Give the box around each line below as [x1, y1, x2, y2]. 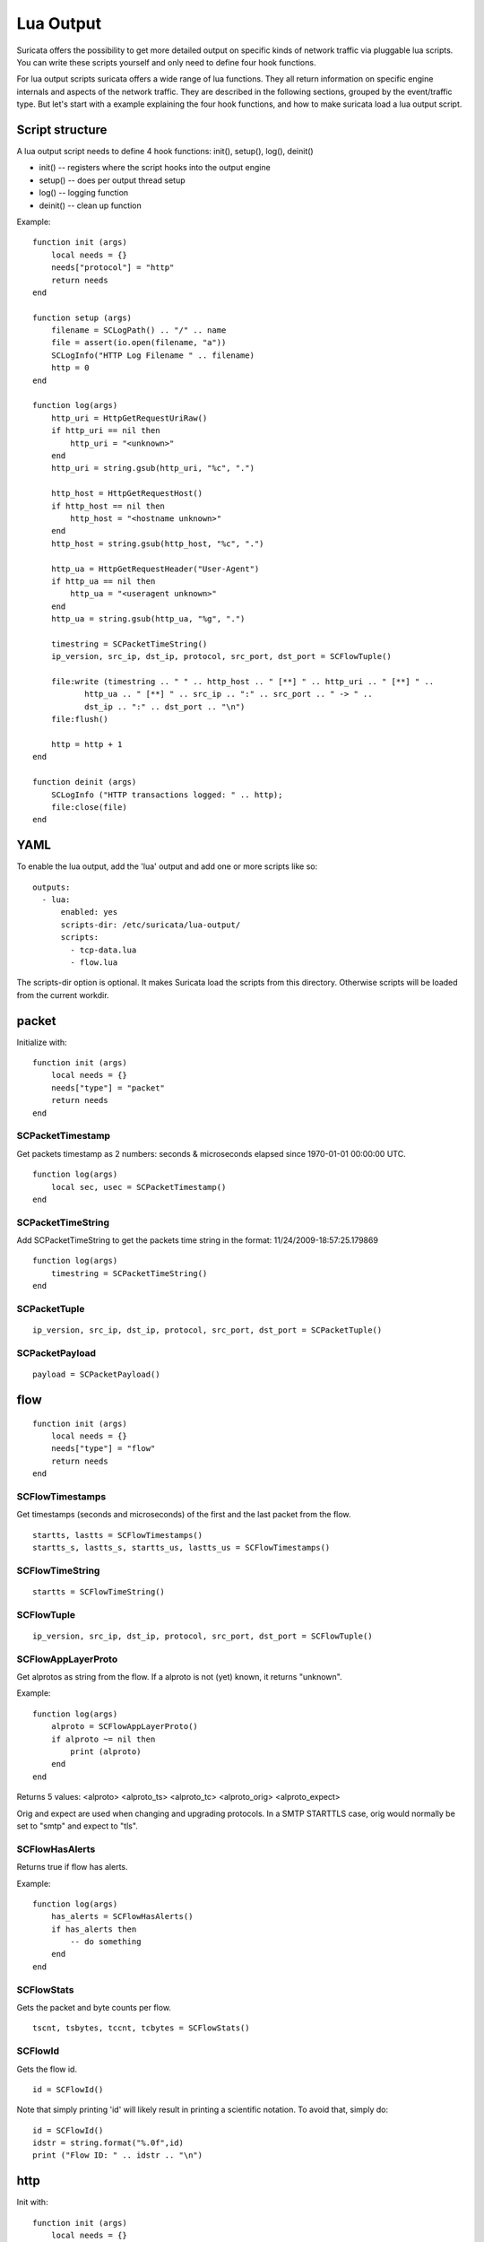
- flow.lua [70, 957, 118, 968]
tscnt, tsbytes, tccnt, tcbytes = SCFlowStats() [32, 2023, 250, 2033]
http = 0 [50, 363, 90, 373]
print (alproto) [70, 1747, 142, 1757]
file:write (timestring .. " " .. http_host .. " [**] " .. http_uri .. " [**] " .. [50, 677, 435, 687]
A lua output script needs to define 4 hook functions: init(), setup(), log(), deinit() [16, 146, 314, 157]
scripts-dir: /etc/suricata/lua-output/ [60, 919, 241, 930]
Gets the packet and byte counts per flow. [16, 2003, 172, 2012]
